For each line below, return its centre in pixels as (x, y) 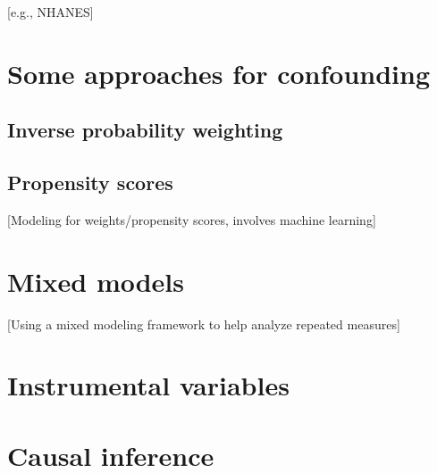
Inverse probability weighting (145, 130)
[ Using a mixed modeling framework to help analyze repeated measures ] (204, 324)
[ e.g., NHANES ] (50, 12)
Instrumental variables (148, 385)
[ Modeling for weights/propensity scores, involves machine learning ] (192, 219)
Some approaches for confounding (219, 73)
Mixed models (96, 281)
